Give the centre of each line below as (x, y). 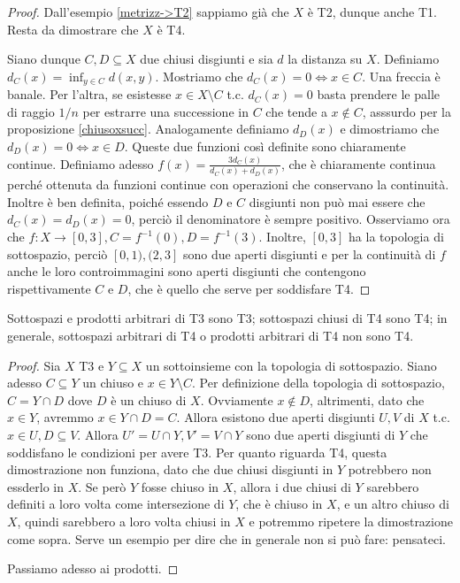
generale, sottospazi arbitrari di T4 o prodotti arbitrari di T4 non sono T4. (211, 335)
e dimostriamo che (390, 129)
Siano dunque (44, 59)
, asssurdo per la (406, 111)
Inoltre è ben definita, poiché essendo (108, 201)
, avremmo (65, 417)
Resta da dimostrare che (73, 29)
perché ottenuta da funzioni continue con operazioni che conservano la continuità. (228, 184)
